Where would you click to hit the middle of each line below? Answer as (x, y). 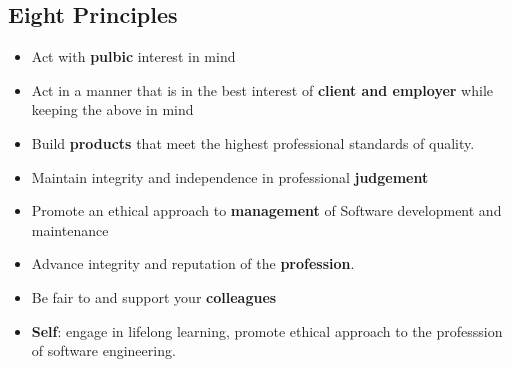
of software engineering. (103, 350)
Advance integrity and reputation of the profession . (193, 263)
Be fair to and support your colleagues (154, 296)
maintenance (70, 229)
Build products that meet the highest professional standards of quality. (253, 142)
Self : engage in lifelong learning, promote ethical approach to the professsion (267, 330)
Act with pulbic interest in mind (133, 56)
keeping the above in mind (112, 109)
